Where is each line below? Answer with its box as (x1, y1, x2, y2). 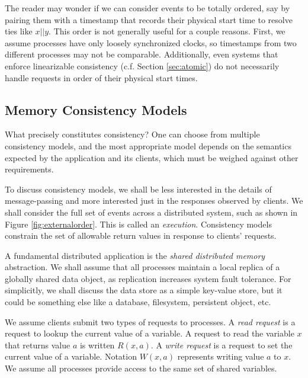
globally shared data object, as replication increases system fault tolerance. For (5, 272, 291, 284)
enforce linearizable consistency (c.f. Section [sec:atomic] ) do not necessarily (5, 59, 280, 72)
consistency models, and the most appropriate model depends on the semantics (5, 139, 291, 152)
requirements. (5, 163, 54, 175)
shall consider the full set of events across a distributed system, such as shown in (5, 206, 298, 218)
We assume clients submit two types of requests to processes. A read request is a (5, 315, 296, 328)
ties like (5, 25, 33, 37)
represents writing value (177, 350, 264, 363)
